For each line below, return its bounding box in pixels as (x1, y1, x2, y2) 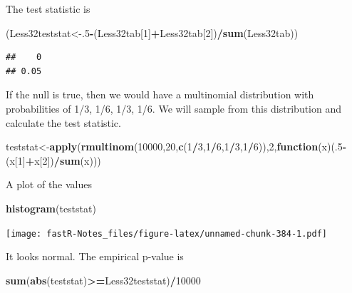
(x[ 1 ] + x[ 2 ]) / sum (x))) (6, 153, 101, 168)
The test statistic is (6, 1, 90, 16)
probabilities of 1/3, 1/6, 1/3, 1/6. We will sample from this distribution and (6, 101, 342, 115)
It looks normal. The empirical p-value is (6, 249, 184, 264)
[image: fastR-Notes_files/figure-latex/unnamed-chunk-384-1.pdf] (6, 228, 328, 239)
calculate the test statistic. (6, 115, 121, 130)
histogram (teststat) (6, 200, 96, 215)
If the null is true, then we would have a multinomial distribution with (6, 87, 314, 102)
